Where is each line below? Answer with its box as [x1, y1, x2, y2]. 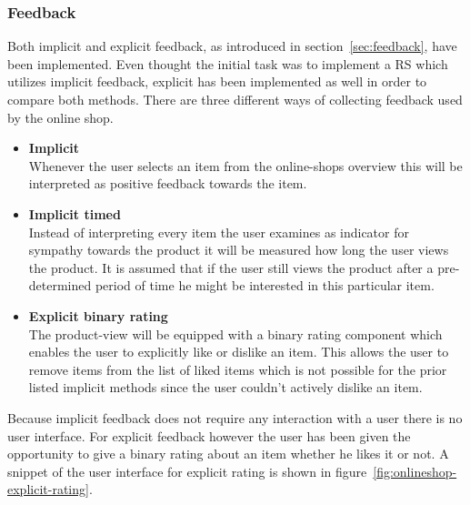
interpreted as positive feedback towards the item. [28, 174, 307, 193]
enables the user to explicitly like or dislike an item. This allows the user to [28, 342, 449, 361]
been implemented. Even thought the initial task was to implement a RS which [7, 54, 448, 73]
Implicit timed [28, 204, 121, 223]
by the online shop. [7, 107, 114, 126]
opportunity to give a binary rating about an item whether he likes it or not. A [7, 444, 449, 463]
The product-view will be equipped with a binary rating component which [28, 324, 443, 343]
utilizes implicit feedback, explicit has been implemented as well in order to [7, 72, 427, 91]
